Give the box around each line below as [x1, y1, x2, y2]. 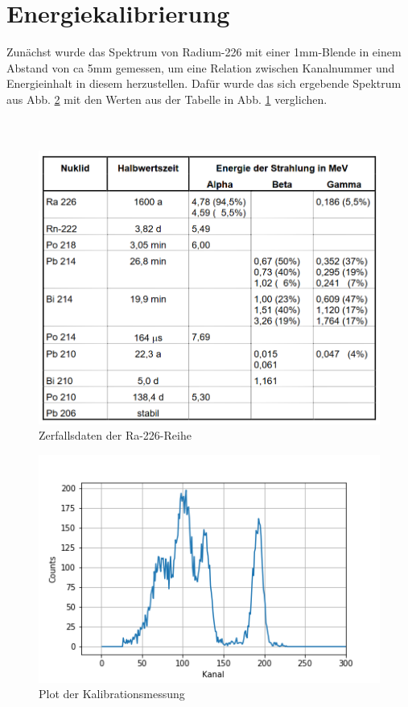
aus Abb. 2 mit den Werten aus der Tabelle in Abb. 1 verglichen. [6, 90, 328, 107]
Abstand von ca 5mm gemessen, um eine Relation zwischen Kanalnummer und [6, 59, 395, 76]
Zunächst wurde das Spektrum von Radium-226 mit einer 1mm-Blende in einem [6, 43, 402, 60]
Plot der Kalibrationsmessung [39, 685, 185, 702]
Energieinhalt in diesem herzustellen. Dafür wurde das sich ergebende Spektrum [6, 75, 402, 92]
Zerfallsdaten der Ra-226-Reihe [39, 427, 192, 444]
